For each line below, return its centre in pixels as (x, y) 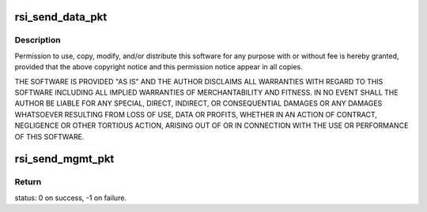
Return (28, 182)
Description (38, 40)
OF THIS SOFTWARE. (49, 136)
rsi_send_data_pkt (61, 17)
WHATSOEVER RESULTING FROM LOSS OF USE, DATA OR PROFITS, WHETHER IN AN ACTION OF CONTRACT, (196, 114)
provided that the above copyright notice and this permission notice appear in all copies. (159, 67)
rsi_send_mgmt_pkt (64, 159)
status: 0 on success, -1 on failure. (70, 198)
